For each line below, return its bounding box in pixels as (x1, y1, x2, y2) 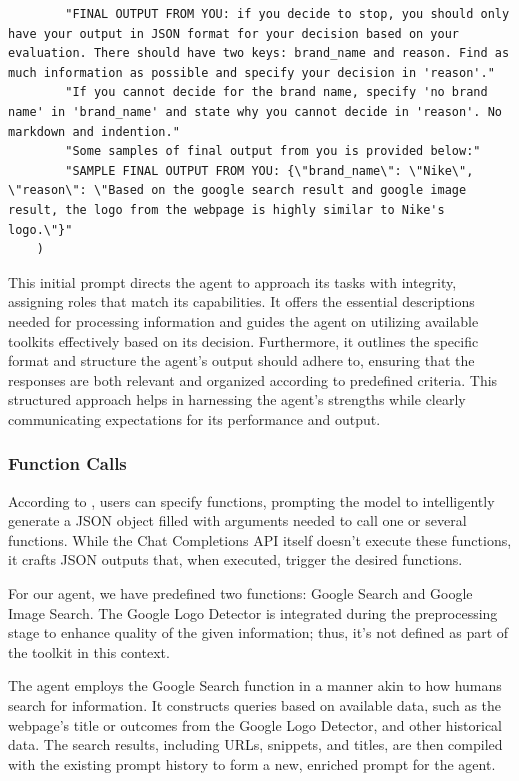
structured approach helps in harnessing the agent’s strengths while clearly (8, 389, 466, 410)
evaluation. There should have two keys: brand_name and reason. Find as (8, 46, 510, 61)
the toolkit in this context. (8, 641, 170, 662)
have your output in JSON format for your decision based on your (8, 26, 460, 41)
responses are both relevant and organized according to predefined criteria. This (8, 369, 498, 390)
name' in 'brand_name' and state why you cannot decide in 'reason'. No (8, 104, 502, 119)
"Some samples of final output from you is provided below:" (65, 144, 481, 159)
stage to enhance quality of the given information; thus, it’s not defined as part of (8, 622, 509, 643)
